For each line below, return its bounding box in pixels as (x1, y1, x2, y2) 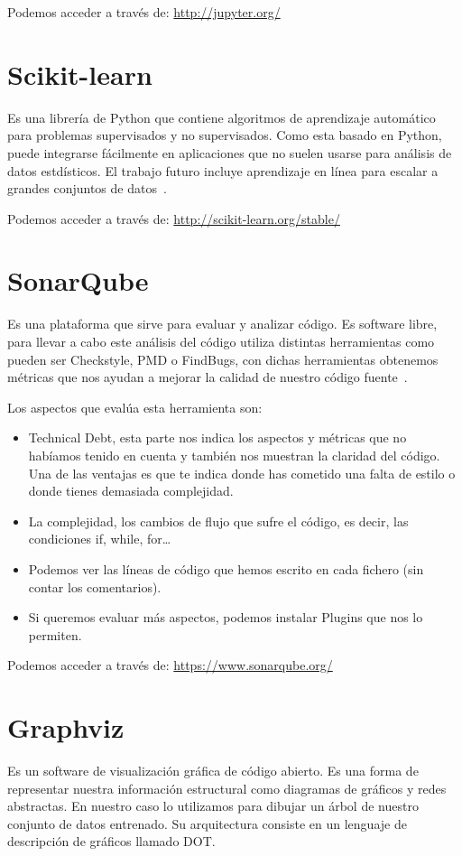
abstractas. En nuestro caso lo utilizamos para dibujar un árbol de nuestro (7, 796, 419, 815)
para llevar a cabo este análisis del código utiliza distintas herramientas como (7, 332, 435, 350)
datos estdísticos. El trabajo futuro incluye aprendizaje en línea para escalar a (7, 161, 439, 180)
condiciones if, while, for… (28, 529, 171, 548)
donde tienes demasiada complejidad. (28, 481, 234, 500)
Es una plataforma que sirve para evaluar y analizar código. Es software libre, (7, 314, 438, 333)
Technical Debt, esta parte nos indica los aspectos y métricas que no (28, 428, 407, 447)
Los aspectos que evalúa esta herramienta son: (7, 397, 263, 416)
